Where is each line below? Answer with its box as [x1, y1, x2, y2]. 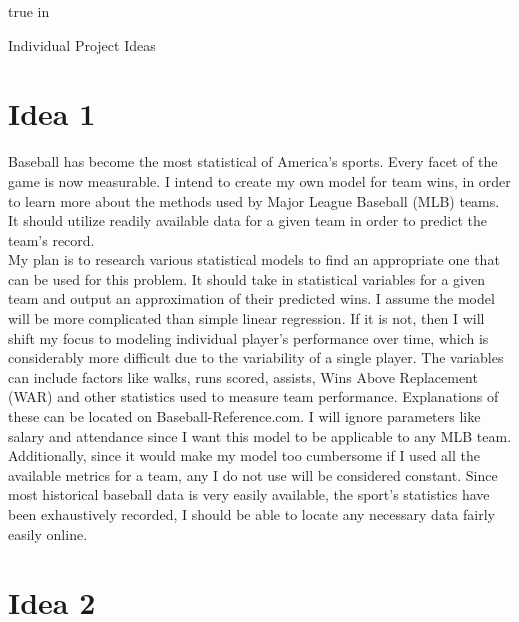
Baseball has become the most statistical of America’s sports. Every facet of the [8, 151, 498, 172]
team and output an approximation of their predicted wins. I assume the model [8, 288, 495, 309]
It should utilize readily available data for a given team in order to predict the [8, 210, 488, 231]
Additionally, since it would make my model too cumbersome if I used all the [8, 445, 480, 466]
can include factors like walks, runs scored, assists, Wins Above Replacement [8, 366, 478, 387]
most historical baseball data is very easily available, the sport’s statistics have [8, 484, 490, 505]
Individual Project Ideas [8, 34, 156, 55]
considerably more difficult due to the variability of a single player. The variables [8, 347, 504, 368]
